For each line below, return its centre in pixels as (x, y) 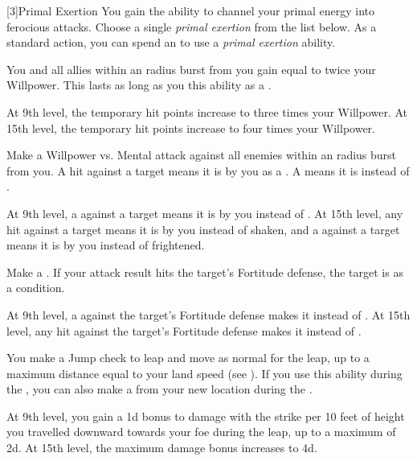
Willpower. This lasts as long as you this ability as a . (139, 85)
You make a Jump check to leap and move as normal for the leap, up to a (188, 358)
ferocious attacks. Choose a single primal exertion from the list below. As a (192, 26)
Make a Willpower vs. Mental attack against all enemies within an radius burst (202, 155)
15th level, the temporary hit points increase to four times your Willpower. (191, 128)
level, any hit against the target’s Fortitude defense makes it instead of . (184, 330)
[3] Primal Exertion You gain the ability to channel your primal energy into (191, 10)
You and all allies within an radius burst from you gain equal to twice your (191, 69)
